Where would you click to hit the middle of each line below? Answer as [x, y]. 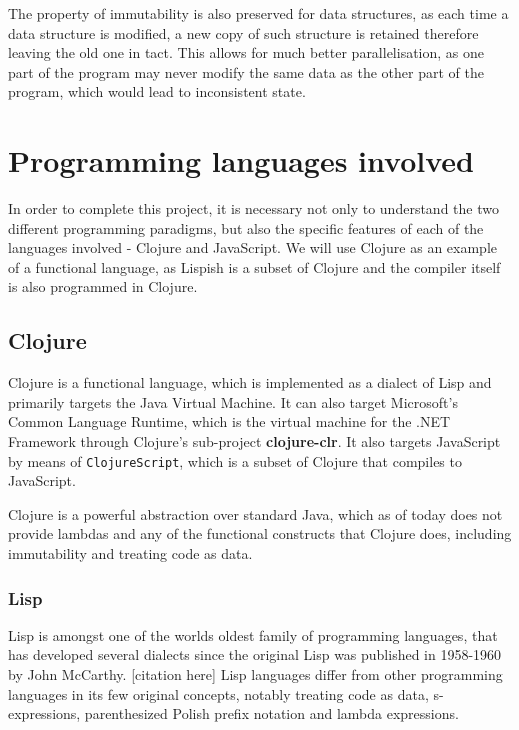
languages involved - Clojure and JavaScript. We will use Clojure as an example [252, 247]
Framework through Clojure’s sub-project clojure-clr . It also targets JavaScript [254, 441]
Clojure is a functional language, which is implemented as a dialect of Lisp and [250, 382]
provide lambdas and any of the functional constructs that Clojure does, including [260, 533]
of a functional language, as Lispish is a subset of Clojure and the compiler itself [254, 266]
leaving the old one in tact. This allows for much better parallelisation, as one [246, 52]
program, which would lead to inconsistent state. [157, 91]
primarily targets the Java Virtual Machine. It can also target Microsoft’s [233, 401]
